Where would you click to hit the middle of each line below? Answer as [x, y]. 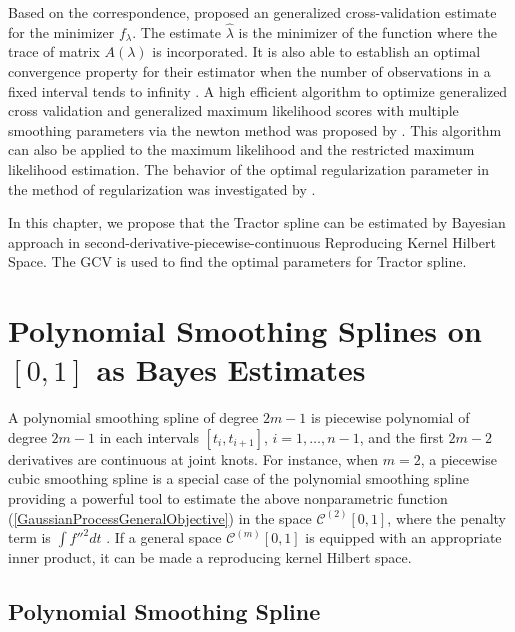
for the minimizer [61, 31]
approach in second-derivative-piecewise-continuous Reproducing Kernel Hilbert [252, 241]
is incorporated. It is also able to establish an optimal [316, 51]
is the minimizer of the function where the [367, 31]
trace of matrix [54, 51]
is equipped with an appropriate [403, 537]
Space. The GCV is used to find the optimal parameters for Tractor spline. [237, 261]
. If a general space [164, 537]
